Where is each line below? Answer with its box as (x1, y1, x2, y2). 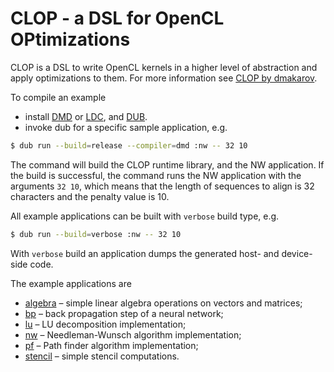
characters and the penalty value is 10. (10, 190, 170, 202)
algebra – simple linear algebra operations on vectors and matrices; (24, 297, 303, 309)
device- (281, 247, 313, 259)
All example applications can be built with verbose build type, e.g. (10, 210, 280, 222)
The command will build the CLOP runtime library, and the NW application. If (10, 158, 325, 171)
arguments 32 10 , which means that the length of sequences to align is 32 (10, 180, 315, 192)
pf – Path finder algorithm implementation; (24, 339, 199, 351)
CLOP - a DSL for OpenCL (10, 7, 225, 30)
